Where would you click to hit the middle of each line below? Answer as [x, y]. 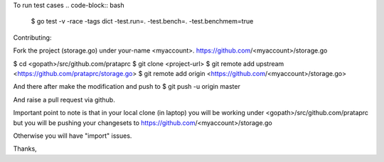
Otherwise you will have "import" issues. [73, 136]
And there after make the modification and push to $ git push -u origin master [127, 87]
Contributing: [32, 37]
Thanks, [25, 148]
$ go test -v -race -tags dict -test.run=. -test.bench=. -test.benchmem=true [142, 21]
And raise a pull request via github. [64, 99]
